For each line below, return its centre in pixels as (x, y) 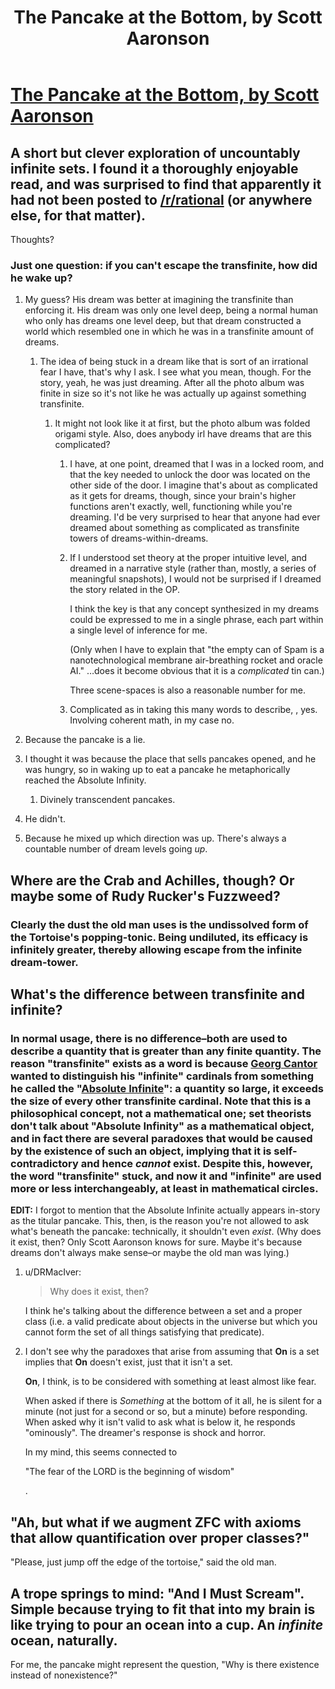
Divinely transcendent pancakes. (107, 800)
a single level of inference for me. (138, 630)
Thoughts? (32, 239)
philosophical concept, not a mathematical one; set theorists (161, 1113)
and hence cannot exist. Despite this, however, (197, 1163)
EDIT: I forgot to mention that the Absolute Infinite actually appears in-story (165, 1210)
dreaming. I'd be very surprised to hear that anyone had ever (195, 517)
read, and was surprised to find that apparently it (166, 184)
